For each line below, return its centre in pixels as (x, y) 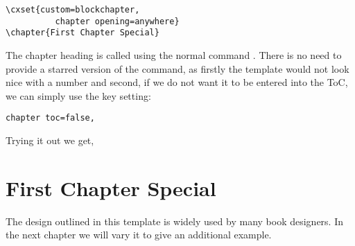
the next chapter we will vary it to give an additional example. (139, 235)
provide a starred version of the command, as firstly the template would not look (177, 68)
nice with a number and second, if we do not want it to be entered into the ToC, (177, 82)
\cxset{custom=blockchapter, (73, 10)
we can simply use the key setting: (78, 95)
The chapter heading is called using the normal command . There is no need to (174, 54)
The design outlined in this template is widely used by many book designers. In (175, 221)
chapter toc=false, (50, 118)
